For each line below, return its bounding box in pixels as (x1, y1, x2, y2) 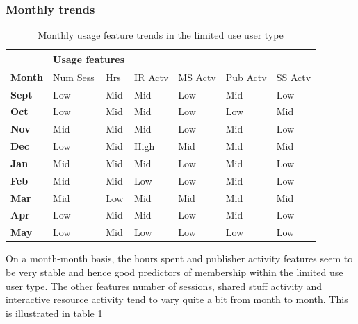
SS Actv (276, 69, 311, 84)
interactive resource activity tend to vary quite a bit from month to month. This (6, 292, 348, 307)
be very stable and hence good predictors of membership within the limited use (6, 264, 343, 279)
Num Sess (53, 69, 95, 84)
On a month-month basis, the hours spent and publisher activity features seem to (6, 251, 353, 266)
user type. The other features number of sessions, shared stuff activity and (6, 278, 323, 293)
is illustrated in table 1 (6, 305, 103, 320)
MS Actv (178, 69, 216, 84)
